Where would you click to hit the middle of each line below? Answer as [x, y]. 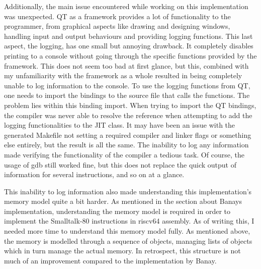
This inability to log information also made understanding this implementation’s [128, 191]
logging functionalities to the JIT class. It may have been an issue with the [120, 125]
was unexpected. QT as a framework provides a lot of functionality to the [117, 16]
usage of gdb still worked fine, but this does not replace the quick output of [120, 164]
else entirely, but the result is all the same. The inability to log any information [126, 145]
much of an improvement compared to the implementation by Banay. [110, 260]
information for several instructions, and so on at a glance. [94, 174]
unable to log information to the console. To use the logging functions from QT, [127, 85]
